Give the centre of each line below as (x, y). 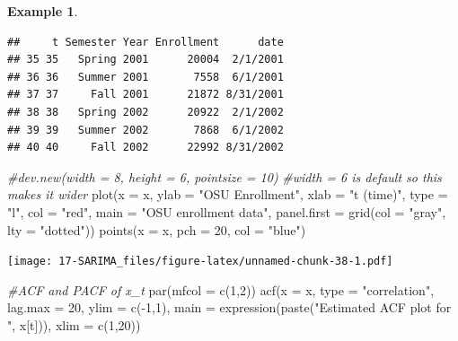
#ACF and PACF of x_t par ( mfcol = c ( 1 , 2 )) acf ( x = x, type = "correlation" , (221, 289)
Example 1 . (43, 11)
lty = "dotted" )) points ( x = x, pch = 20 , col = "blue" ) (157, 229)
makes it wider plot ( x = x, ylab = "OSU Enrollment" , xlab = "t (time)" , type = (228, 194)
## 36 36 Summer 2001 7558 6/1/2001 (145, 77)
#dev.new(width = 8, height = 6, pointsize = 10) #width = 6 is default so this (225, 176)
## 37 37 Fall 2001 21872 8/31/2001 (145, 95)
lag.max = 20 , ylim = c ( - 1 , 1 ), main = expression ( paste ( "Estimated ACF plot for (229, 307)
